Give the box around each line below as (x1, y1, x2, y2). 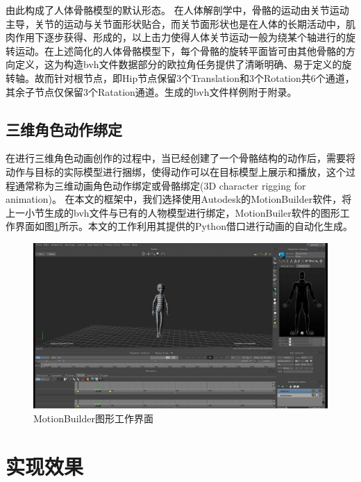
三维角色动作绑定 (6, 118, 122, 140)
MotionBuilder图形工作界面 (33, 411, 153, 426)
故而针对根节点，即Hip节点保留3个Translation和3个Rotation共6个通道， (34, 70, 355, 85)
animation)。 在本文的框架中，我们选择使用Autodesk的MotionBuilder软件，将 (6, 192, 352, 206)
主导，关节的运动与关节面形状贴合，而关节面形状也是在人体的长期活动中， (6, 16, 346, 31)
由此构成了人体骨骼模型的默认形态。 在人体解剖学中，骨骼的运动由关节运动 (6, 3, 349, 17)
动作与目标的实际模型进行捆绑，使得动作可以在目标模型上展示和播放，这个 (6, 164, 346, 178)
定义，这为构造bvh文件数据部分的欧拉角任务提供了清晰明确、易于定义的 (15, 57, 342, 72)
